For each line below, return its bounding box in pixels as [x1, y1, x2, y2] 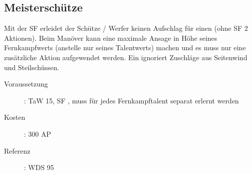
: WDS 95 [24, 162, 54, 173]
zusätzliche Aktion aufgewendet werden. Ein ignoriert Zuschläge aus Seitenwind [4, 52, 248, 62]
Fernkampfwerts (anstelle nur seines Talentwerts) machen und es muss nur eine [4, 42, 246, 53]
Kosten [4, 112, 25, 122]
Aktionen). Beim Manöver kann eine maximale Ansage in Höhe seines [4, 32, 218, 43]
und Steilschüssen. [4, 62, 59, 72]
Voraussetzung [4, 79, 48, 89]
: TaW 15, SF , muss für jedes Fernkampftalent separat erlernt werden [24, 95, 239, 105]
